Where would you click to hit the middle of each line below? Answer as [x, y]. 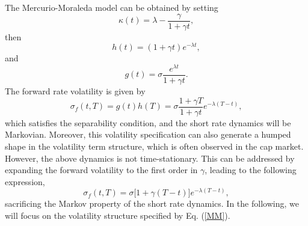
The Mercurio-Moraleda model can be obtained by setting [112, 7]
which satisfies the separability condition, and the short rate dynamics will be [148, 122]
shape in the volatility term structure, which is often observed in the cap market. [154, 146]
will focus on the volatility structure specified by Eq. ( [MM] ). [118, 215]
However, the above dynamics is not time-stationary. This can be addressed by [150, 158]
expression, [25, 181]
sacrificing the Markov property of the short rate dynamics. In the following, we [152, 203]
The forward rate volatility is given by [75, 91]
